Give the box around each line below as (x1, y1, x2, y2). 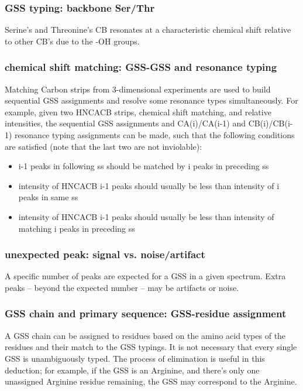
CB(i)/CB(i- (248, 117, 293, 129)
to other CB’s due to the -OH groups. (5, 35, 140, 47)
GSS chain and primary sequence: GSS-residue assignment (5, 306, 287, 321)
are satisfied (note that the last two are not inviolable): (5, 140, 202, 152)
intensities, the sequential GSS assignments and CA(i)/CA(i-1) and (5, 117, 246, 129)
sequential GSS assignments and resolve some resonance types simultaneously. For (5, 94, 298, 107)
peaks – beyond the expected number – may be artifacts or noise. (5, 281, 239, 293)
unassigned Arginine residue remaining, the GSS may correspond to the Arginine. (5, 375, 297, 387)
